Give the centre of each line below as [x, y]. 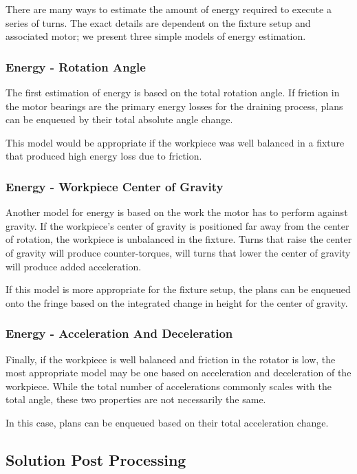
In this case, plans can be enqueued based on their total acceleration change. [167, 422]
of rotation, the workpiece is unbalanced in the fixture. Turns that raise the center [179, 239]
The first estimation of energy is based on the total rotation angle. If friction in [173, 92]
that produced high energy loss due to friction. [104, 156]
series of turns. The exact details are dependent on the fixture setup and [158, 22]
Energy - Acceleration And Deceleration [119, 333]
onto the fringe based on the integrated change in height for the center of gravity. [177, 302]
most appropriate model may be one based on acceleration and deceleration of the [178, 373]
